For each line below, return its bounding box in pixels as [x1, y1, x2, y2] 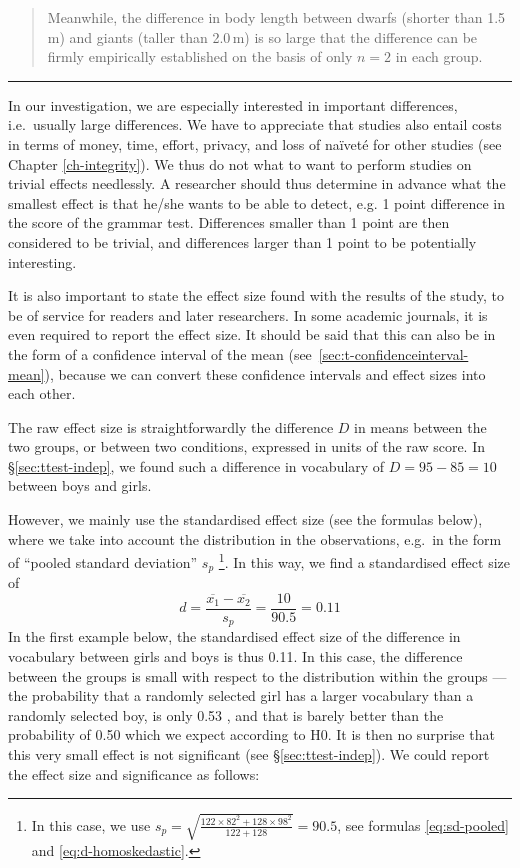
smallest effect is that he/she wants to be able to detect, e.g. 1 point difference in [8, 192, 505, 213]
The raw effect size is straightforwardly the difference [8, 416, 334, 437]
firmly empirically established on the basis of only [47, 46, 353, 67]
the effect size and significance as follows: [8, 763, 260, 784]
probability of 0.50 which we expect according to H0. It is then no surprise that [8, 724, 495, 745]
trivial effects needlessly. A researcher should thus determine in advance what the [8, 173, 506, 194]
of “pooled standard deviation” [8, 551, 198, 572]
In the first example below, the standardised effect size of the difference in [8, 626, 461, 647]
